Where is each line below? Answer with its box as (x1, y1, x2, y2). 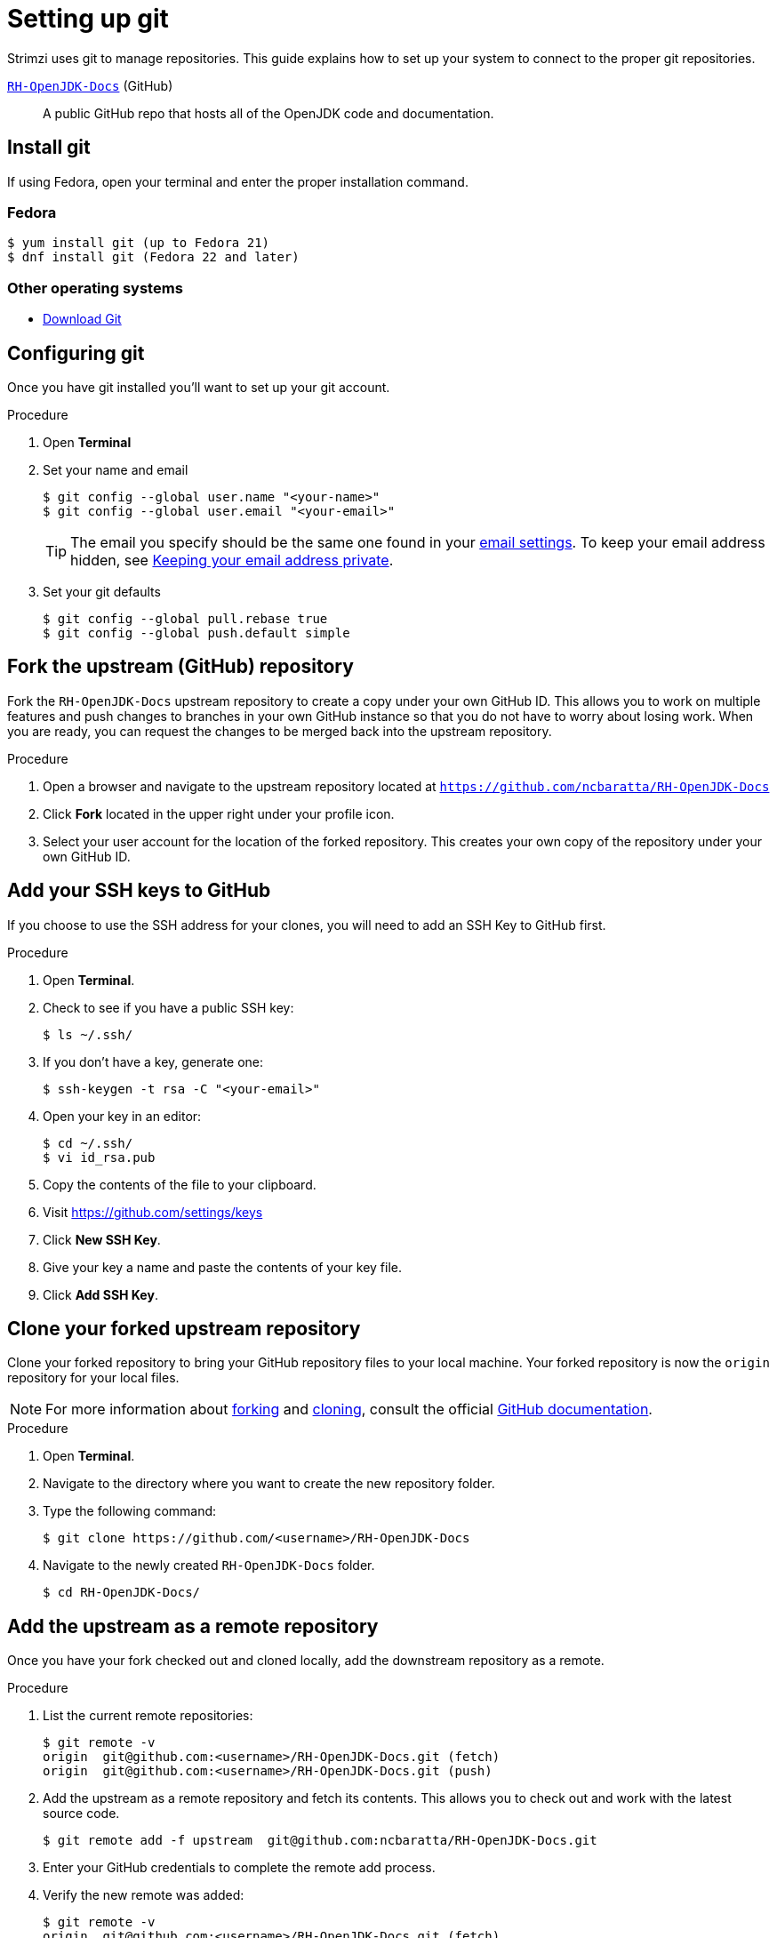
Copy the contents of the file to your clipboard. (43, 1176, 316, 1192)
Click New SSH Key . (43, 1231, 161, 1247)
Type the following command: (43, 1503, 217, 1519)
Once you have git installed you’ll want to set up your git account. (7, 379, 390, 395)
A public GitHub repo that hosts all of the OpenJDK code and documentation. (43, 105, 494, 121)
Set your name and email (43, 461, 188, 477)
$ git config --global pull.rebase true (43, 611, 328, 626)
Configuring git (7, 341, 145, 364)
